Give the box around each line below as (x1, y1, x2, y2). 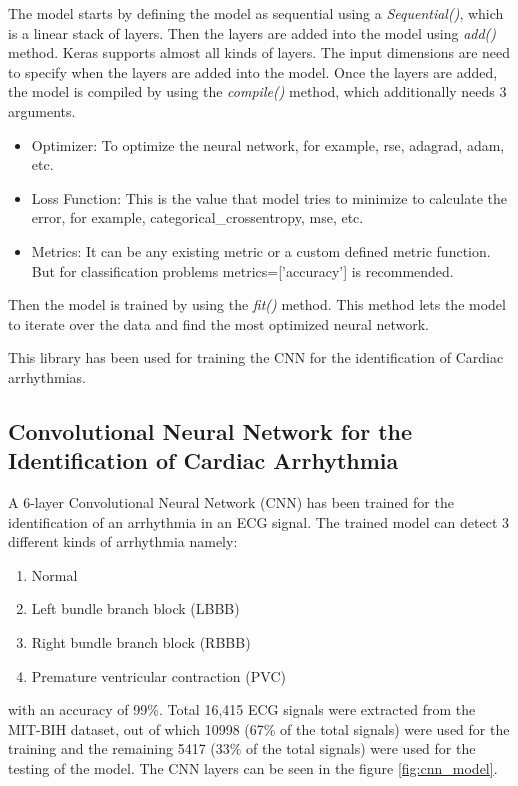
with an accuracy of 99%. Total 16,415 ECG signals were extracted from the (8, 699, 476, 720)
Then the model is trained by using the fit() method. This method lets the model (8, 294, 506, 315)
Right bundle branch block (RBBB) (31, 632, 251, 653)
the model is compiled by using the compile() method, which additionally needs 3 (8, 81, 507, 102)
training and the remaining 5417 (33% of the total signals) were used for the (8, 738, 476, 759)
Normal (31, 564, 78, 585)
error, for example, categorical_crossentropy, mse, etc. (31, 207, 364, 228)
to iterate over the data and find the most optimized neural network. (8, 313, 430, 334)
